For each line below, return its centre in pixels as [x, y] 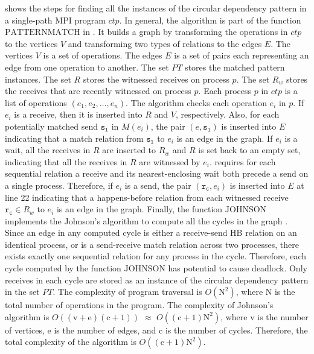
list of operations [36, 102]
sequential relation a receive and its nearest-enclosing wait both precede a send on [157, 173]
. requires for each [242, 161]
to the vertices [31, 43]
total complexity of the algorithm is [71, 342]
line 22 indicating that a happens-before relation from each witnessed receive [147, 197]
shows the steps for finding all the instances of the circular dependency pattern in [156, 8]
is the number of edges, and [105, 330]
